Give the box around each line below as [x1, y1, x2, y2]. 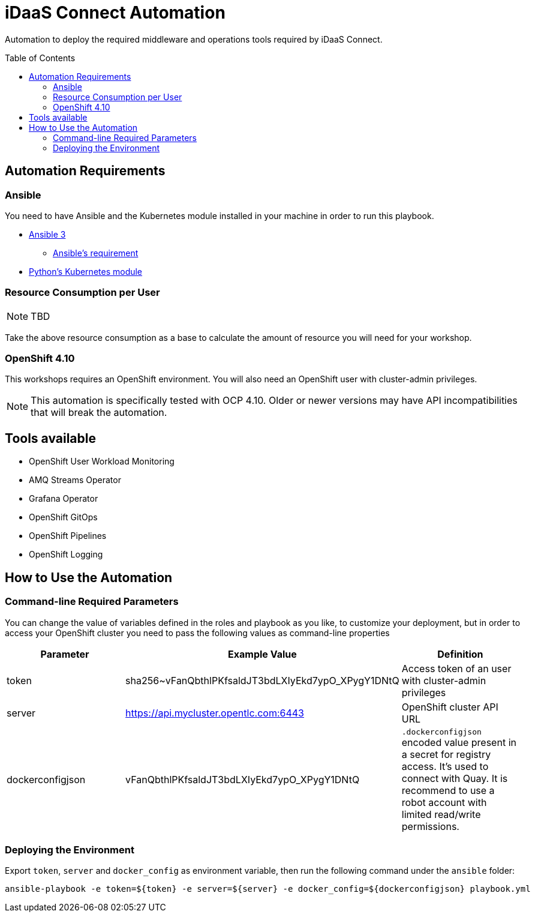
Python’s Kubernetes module [29, 266, 143, 277]
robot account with [401, 796, 487, 808]
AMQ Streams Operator [29, 475, 121, 486]
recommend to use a [401, 784, 495, 796]
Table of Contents [5, 52, 76, 63]
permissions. [401, 820, 459, 832]
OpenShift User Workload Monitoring [29, 456, 175, 467]
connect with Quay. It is [401, 772, 508, 784]
